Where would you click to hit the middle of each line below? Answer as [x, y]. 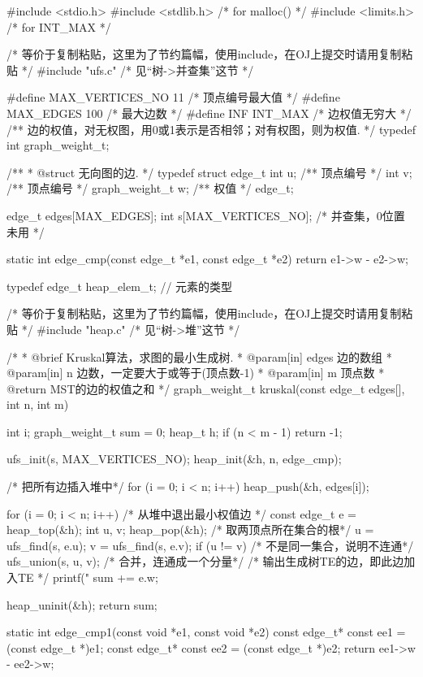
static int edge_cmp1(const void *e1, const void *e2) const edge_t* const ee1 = [206, 632]
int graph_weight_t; [58, 145]
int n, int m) [38, 404]
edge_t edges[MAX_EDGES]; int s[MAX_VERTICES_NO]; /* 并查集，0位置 [206, 215]
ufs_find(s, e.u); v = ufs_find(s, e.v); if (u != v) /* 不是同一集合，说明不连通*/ [210, 545]
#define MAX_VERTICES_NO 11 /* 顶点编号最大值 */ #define [173, 97]
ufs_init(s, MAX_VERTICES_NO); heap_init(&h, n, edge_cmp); [174, 459]
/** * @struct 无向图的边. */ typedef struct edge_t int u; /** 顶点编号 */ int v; [209, 172]
